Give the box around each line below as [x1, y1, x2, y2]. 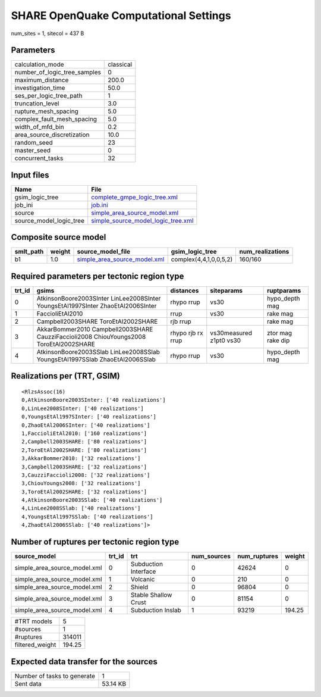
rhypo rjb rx [170, 329, 203, 337]
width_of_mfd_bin [14, 123, 65, 131]
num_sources [191, 552, 231, 561]
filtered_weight [14, 640, 56, 649]
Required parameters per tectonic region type [11, 271, 184, 281]
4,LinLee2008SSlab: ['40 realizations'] [21, 505, 141, 512]
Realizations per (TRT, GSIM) [11, 371, 120, 381]
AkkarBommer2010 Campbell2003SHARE [36, 325, 153, 333]
